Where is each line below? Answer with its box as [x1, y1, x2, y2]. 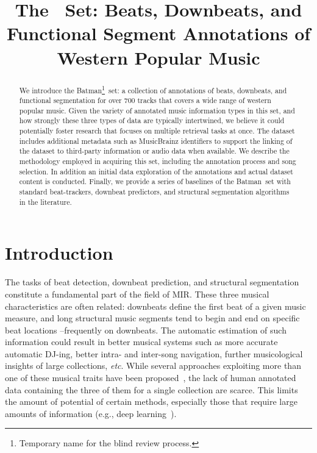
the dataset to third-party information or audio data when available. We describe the [19, 146, 290, 156]
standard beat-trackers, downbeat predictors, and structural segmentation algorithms [19, 187, 290, 197]
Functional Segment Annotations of [6, 21, 311, 46]
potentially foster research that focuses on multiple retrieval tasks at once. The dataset [19, 126, 295, 136]
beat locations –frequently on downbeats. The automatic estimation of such [5, 323, 287, 336]
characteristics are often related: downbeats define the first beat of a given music [5, 299, 306, 312]
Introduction [5, 240, 113, 265]
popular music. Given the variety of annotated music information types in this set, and [19, 105, 295, 115]
